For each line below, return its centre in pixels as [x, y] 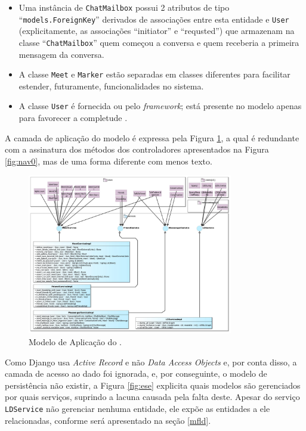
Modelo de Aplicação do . [75, 342]
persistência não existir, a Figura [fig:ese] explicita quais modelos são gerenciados [153, 385]
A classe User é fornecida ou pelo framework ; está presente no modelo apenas [160, 106]
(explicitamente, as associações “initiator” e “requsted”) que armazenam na [157, 31]
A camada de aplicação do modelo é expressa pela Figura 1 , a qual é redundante [152, 137]
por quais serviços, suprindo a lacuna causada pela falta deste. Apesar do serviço [152, 397]
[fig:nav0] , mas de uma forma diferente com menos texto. [109, 161]
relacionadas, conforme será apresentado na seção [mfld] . [108, 420]
